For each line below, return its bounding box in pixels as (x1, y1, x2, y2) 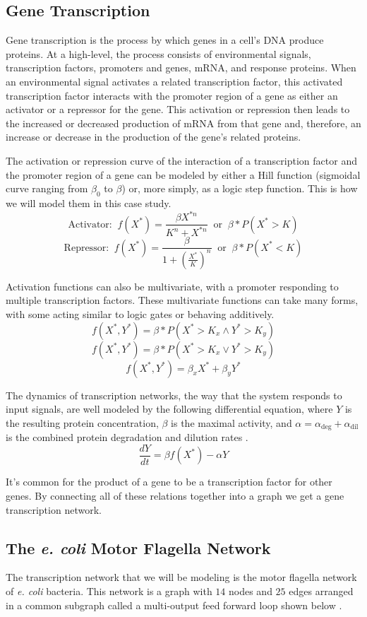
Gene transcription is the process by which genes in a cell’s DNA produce (6, 33, 324, 47)
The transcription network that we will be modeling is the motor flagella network (6, 570, 357, 584)
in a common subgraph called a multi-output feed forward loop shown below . (6, 597, 342, 612)
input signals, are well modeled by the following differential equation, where (6, 401, 333, 416)
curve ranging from (6, 181, 88, 196)
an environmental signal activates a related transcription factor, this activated (6, 74, 343, 88)
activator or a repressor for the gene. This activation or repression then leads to (6, 102, 350, 117)
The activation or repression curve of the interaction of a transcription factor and (6, 153, 357, 168)
